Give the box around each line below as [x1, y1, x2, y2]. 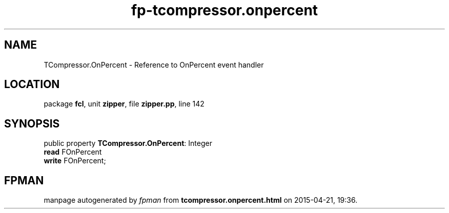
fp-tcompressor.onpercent [131, 2, 318, 19]
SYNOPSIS [4, 117, 60, 130]
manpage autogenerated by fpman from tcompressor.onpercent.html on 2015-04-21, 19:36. [44, 196, 358, 205]
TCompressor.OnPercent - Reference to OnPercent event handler [44, 60, 264, 69]
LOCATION [4, 78, 60, 91]
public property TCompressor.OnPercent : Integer [44, 139, 212, 148]
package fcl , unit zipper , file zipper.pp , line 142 [44, 99, 205, 109]
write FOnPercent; [44, 156, 106, 165]
